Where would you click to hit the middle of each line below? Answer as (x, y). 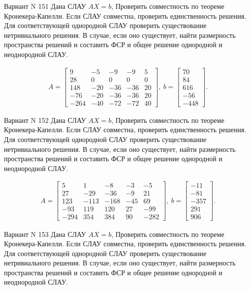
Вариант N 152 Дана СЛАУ (45, 120)
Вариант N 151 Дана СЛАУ (45, 6)
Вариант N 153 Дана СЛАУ (45, 234)
